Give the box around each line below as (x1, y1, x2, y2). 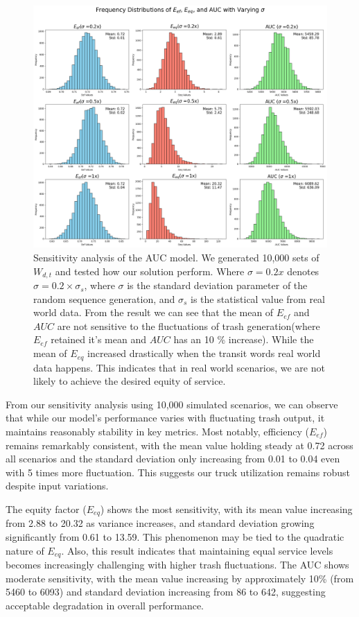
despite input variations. (6, 478, 109, 493)
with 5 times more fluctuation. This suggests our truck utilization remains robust (6, 464, 350, 479)
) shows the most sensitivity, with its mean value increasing (100, 501, 353, 516)
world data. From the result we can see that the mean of (33, 305, 274, 320)
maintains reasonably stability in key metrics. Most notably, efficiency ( (6, 424, 309, 438)
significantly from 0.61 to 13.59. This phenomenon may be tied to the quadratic (6, 529, 344, 544)
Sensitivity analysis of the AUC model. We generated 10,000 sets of (33, 250, 319, 265)
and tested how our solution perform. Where (55, 263, 245, 278)
